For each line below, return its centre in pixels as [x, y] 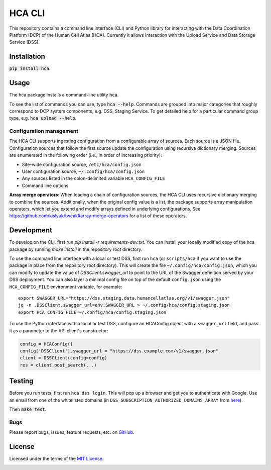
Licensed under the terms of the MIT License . [56, 459]
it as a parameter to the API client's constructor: [59, 331]
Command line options [45, 185]
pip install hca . [30, 68]
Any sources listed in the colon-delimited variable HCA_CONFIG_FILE [93, 178]
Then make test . [28, 409]
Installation [27, 57]
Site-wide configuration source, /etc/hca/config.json [82, 164]
